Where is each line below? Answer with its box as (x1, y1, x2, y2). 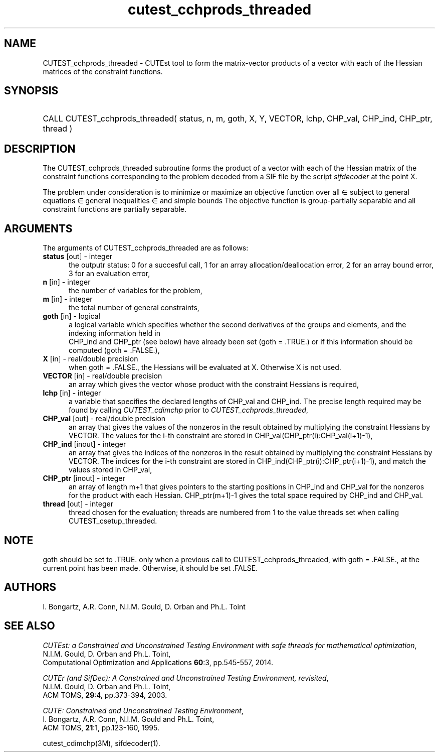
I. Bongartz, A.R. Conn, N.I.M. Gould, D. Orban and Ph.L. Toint (43, 602, 246, 611)
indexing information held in (69, 329, 160, 338)
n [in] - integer (43, 278, 91, 287)
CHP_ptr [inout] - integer (43, 474, 125, 483)
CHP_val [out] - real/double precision (43, 414, 166, 423)
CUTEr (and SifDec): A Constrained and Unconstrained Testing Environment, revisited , (43, 673, 329, 682)
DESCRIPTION (4, 142, 76, 155)
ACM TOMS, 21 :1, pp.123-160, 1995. (43, 723, 160, 732)
